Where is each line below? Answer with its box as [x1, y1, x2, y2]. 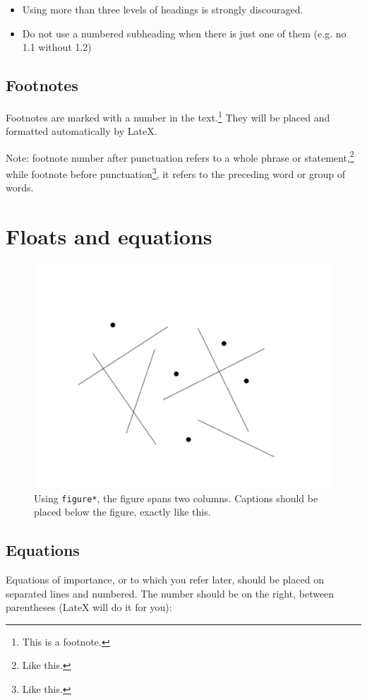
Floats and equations [6, 222, 212, 251]
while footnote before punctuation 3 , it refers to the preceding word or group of [6, 165, 346, 181]
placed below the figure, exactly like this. [34, 504, 211, 519]
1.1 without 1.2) [22, 40, 92, 54]
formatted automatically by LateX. [6, 124, 157, 138]
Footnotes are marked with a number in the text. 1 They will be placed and [6, 107, 330, 124]
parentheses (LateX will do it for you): [6, 600, 172, 615]
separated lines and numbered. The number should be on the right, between [6, 586, 335, 600]
